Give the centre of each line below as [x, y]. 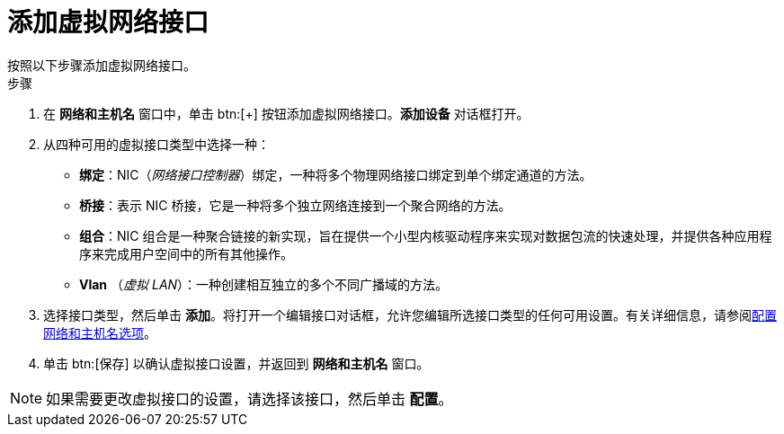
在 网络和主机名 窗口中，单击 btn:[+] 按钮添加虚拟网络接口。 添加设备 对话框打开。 [286, 113]
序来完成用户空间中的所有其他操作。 [186, 253]
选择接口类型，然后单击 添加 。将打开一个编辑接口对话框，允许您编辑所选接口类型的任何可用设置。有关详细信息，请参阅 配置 [410, 314]
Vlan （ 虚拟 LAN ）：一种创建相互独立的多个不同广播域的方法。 [264, 284]
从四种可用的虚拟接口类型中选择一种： [156, 144]
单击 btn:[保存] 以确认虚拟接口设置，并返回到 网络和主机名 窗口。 [236, 363]
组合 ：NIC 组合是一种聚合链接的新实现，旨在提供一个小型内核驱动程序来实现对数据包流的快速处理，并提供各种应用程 [426, 235]
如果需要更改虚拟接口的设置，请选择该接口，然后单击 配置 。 [249, 399]
